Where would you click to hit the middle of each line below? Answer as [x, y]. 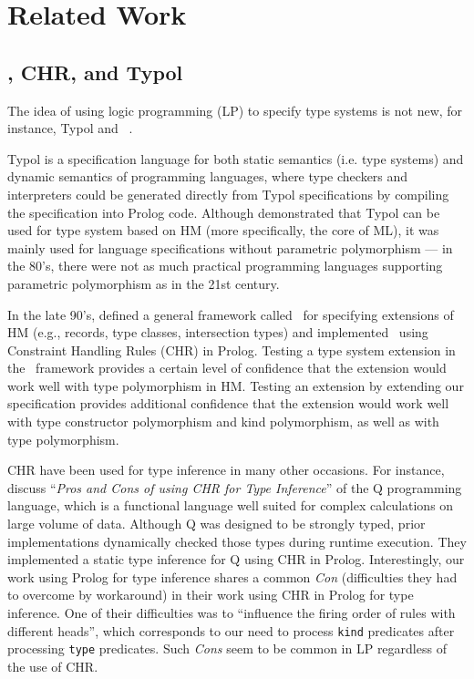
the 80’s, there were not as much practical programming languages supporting [225, 266]
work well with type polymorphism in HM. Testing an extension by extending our [236, 385]
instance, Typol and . [70, 128]
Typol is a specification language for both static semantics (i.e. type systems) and [236, 158]
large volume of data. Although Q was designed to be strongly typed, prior [216, 524]
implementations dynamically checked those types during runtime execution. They [237, 541]
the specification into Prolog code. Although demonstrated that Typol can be [224, 212]
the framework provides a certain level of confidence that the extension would [227, 368]
